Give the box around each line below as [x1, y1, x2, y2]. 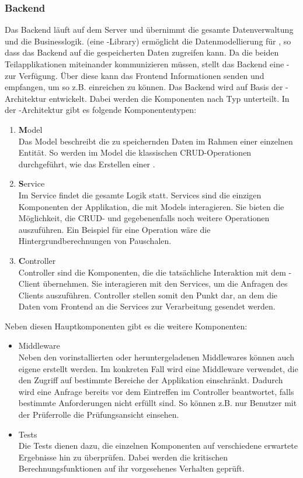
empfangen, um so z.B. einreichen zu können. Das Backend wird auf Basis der [5, 81, 283, 93]
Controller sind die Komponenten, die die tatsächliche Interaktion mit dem [18, 266, 286, 278]
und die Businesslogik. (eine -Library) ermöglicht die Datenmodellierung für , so [5, 35, 291, 47]
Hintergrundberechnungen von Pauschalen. [18, 235, 172, 247]
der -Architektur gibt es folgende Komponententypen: [5, 104, 197, 116]
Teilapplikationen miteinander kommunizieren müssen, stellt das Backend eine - [5, 58, 290, 70]
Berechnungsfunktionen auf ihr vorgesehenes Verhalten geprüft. [18, 462, 245, 474]
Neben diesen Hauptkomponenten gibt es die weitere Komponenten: [5, 319, 248, 332]
